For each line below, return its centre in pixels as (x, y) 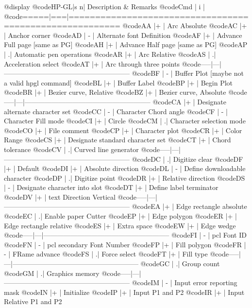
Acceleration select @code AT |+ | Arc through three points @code (102, 63)
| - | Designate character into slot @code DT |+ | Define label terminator (111, 187)
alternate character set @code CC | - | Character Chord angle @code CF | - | (116, 111)
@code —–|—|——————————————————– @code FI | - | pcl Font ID (125, 235)
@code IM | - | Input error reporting (185, 282)
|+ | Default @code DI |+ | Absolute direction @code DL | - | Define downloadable (125, 168)
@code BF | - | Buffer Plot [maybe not (188, 73)
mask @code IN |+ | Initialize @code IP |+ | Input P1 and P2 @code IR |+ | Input (124, 292)
